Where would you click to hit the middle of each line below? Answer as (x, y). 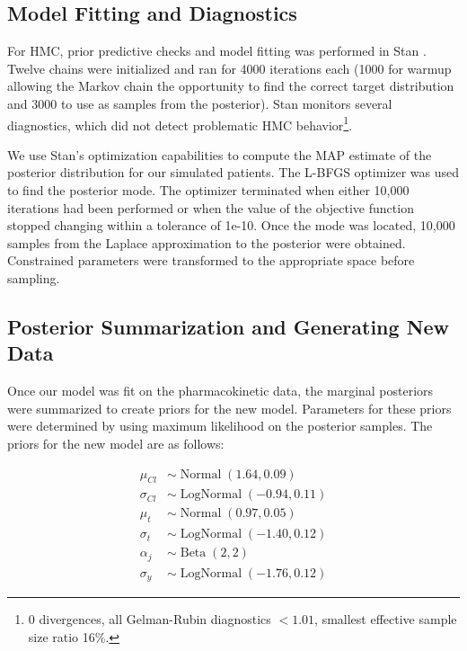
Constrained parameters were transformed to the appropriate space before (211, 260)
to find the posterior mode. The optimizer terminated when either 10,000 (208, 190)
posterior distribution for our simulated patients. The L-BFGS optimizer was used (233, 172)
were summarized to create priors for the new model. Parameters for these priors (229, 408)
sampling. (34, 277)
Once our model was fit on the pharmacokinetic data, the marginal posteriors (220, 391)
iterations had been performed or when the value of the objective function (211, 207)
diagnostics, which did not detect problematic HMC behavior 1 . (180, 123)
